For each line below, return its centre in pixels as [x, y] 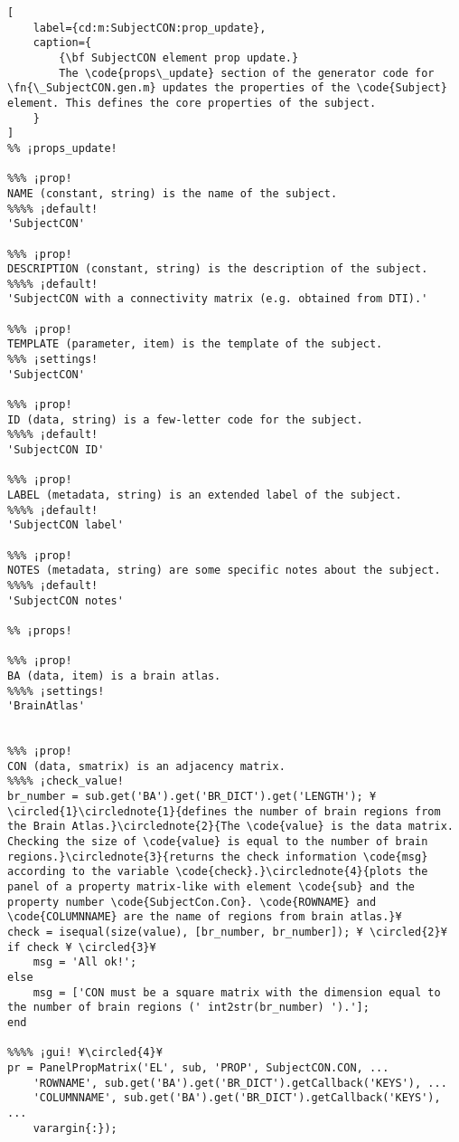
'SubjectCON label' [66, 525]
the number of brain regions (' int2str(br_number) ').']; [188, 1008]
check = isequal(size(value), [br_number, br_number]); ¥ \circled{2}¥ [227, 933]
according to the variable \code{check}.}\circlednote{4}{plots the [218, 872]
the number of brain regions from [337, 811]
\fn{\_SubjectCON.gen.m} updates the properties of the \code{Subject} [227, 88]
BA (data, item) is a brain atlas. [114, 676]
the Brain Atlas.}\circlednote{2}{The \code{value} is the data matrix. [230, 827]
